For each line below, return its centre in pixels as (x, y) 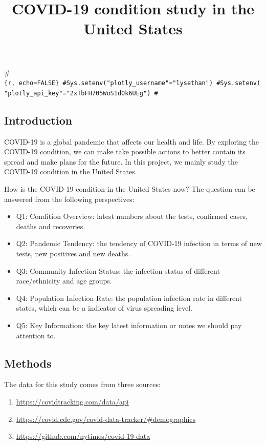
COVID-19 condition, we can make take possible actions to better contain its (125, 151)
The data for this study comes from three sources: (82, 384)
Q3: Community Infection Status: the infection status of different (118, 270)
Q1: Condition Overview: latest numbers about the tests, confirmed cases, (132, 216)
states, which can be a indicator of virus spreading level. (104, 308)
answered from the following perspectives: (69, 199)
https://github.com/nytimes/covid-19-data (83, 436)
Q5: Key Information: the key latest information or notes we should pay (129, 325)
